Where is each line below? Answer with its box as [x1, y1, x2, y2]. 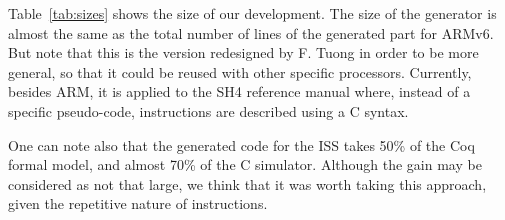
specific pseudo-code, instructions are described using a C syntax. [8, 100, 409, 121]
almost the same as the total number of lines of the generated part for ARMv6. [8, 22, 494, 43]
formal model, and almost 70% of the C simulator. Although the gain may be [8, 154, 482, 175]
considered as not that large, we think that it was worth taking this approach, [8, 173, 487, 194]
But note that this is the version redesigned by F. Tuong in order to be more [8, 42, 479, 63]
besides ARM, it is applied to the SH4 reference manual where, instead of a [8, 81, 471, 102]
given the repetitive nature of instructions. [8, 193, 268, 214]
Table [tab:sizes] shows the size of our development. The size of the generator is [8, 3, 497, 23]
